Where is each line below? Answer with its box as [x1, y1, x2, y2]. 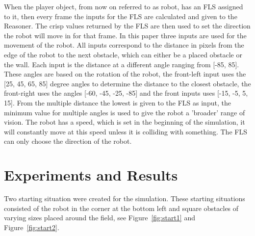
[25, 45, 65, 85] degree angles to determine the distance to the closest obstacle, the [4, 78, 251, 88]
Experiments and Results [4, 165, 178, 185]
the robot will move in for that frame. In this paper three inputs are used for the [4, 30, 247, 40]
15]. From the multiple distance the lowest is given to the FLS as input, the [4, 97, 231, 107]
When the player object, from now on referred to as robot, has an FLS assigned [4, 1, 243, 11]
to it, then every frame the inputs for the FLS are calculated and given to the [4, 11, 237, 21]
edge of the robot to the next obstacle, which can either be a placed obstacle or [4, 49, 242, 59]
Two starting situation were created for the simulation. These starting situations [4, 193, 245, 204]
